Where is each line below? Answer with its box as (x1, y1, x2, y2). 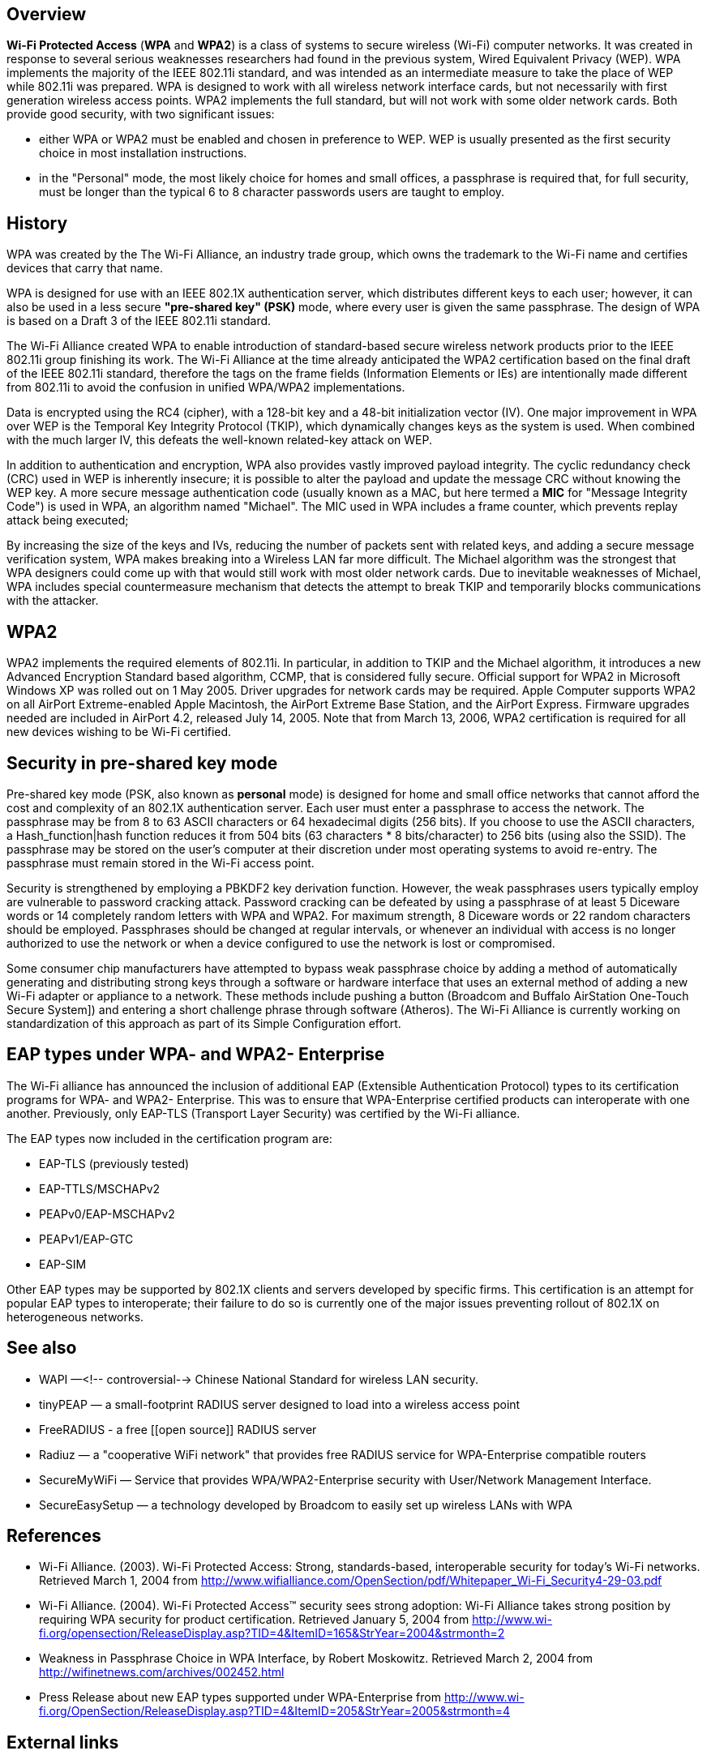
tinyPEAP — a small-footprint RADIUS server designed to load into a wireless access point (39, 1397, 521, 1411)
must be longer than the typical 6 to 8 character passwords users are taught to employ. (39, 185, 505, 199)
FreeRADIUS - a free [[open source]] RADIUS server (39, 1422, 317, 1436)
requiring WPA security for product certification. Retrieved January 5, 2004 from (39, 1612, 469, 1627)
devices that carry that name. (6, 261, 164, 276)
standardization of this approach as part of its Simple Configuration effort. (6, 1016, 401, 1030)
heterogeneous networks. (6, 1309, 144, 1324)
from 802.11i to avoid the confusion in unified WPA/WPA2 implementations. (6, 380, 405, 395)
